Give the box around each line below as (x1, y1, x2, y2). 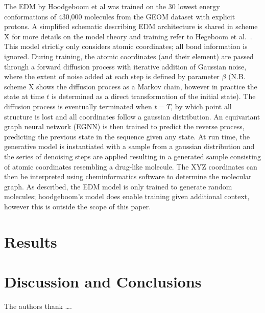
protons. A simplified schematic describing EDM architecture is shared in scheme (4, 21, 258, 32)
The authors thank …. (4, 300, 72, 311)
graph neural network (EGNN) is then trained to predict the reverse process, (4, 121, 245, 132)
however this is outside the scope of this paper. (4, 201, 151, 211)
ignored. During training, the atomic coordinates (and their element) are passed (4, 51, 254, 61)
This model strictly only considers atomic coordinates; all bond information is (4, 41, 248, 52)
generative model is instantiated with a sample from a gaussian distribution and (4, 141, 255, 152)
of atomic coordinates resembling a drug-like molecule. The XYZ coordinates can (4, 161, 257, 172)
